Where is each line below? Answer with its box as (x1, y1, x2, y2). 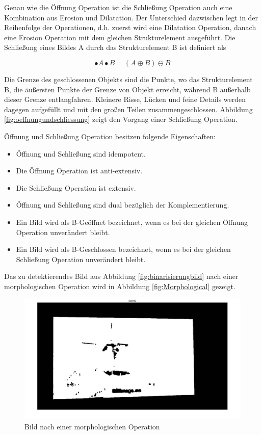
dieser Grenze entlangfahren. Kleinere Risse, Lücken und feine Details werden (4, 94, 246, 105)
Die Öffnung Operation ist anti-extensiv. (16, 165, 143, 176)
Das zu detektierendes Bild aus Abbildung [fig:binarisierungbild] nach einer (4, 271, 239, 282)
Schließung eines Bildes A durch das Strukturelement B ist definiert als (4, 42, 226, 53)
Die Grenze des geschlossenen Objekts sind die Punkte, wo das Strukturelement (4, 73, 253, 84)
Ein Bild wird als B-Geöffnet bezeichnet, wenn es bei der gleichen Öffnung (16, 216, 248, 227)
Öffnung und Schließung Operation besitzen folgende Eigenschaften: (4, 131, 216, 141)
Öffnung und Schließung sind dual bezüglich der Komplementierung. (16, 199, 229, 210)
